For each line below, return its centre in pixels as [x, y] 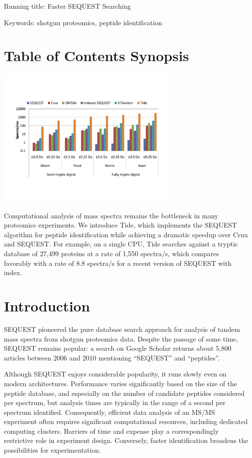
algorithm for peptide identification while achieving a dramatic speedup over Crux [126, 234]
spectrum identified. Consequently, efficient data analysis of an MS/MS [110, 412]
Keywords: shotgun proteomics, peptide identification [83, 22]
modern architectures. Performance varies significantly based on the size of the [120, 383]
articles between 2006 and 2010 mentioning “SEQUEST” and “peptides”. [112, 357]
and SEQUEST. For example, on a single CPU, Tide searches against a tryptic [121, 244]
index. [13, 272]
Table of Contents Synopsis [97, 56]
